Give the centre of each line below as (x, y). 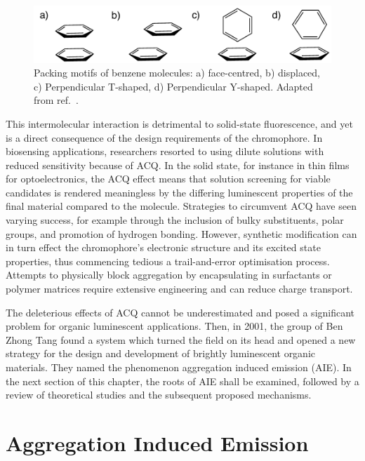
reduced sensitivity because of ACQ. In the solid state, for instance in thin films (178, 165)
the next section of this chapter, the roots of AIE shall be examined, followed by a (182, 381)
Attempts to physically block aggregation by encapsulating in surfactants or (169, 275)
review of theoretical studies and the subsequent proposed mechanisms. (159, 395)
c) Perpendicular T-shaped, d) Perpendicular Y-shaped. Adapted (173, 86)
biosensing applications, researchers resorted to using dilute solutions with (165, 151)
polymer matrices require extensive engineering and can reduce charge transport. (179, 289)
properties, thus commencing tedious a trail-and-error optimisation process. (168, 261)
